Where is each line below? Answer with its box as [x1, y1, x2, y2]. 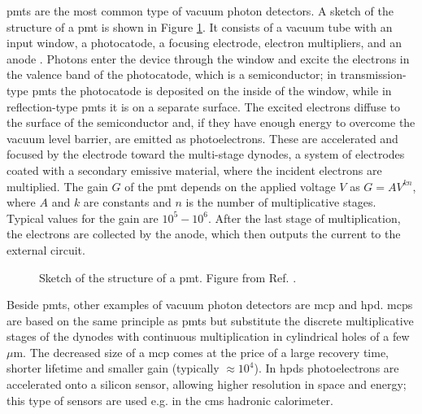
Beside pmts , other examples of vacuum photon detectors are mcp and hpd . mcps [7, 296, 413, 313]
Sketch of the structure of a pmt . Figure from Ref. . [39, 268, 297, 285]
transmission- [340, 66, 407, 83]
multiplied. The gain [7, 177, 108, 194]
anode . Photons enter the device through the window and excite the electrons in [7, 50, 410, 67]
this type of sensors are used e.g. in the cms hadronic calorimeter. [7, 391, 333, 408]
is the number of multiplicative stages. [185, 194, 376, 211]
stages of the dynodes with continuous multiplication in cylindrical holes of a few [7, 328, 410, 345]
